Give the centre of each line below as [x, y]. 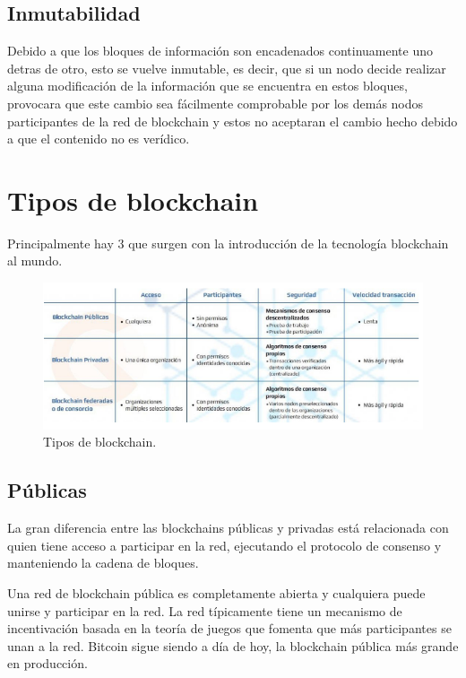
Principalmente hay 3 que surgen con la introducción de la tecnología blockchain [228, 243]
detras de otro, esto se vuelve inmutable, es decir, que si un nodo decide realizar [227, 68]
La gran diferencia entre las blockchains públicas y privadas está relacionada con [228, 528]
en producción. [47, 663]
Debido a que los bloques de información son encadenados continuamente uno [220, 51]
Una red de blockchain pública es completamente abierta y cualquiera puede [216, 592]
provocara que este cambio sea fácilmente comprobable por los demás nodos [216, 103]
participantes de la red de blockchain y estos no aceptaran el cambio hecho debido [233, 121]
